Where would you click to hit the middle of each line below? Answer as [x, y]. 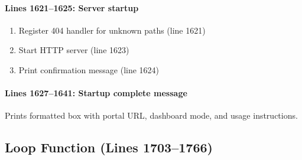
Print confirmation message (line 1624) [89, 69]
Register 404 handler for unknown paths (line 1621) [112, 30]
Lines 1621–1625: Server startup [72, 7]
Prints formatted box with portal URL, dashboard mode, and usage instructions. [151, 115]
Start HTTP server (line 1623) [74, 50]
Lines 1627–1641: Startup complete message [96, 93]
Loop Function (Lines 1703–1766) [109, 147]
